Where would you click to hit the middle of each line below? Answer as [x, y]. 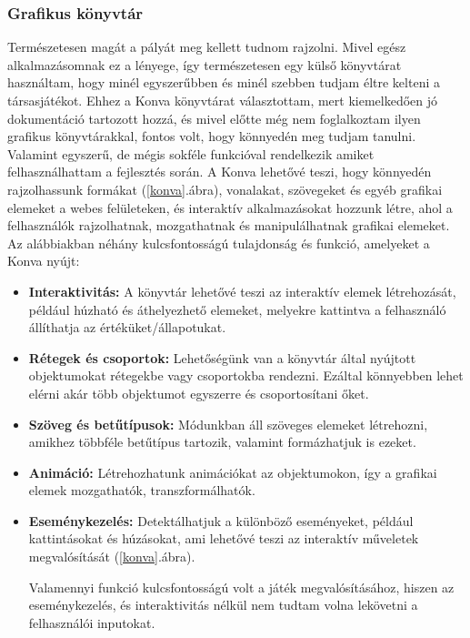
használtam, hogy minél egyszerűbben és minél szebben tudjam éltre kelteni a [224, 82]
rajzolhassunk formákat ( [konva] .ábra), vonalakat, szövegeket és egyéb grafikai [225, 189]
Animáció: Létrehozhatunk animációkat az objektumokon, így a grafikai [233, 472]
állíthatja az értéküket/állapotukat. [127, 327]
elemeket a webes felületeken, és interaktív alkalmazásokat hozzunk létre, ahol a [230, 207]
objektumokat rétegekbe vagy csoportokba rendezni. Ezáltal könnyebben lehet [246, 375]
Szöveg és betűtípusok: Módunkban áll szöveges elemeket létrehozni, [228, 424]
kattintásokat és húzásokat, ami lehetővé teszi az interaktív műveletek [224, 538]
